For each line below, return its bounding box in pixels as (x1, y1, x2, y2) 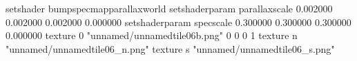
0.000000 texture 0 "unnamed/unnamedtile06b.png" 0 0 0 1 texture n (6, 28, 298, 42)
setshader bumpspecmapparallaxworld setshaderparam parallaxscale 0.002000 (6, 1, 333, 15)
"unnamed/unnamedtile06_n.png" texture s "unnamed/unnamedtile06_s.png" (6, 41, 335, 56)
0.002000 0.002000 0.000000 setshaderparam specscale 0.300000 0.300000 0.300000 (6, 14, 351, 29)
